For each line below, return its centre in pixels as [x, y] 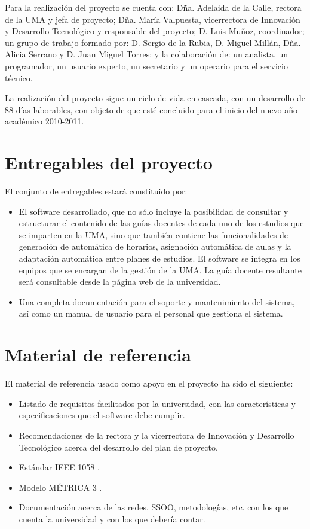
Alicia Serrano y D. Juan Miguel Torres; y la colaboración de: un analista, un [147, 54]
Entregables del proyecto [109, 162]
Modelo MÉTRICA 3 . [60, 487]
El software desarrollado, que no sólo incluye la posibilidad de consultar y [154, 211]
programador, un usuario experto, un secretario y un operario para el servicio [146, 66]
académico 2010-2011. [44, 121]
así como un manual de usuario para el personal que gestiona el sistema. [151, 313]
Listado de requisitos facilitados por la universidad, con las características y [157, 403]
